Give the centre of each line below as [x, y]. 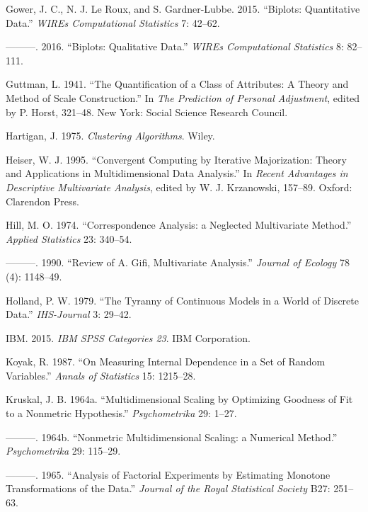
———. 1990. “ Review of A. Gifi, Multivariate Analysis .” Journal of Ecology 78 [178, 262]
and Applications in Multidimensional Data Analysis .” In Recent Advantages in [177, 173]
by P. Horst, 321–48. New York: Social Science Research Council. [147, 112]
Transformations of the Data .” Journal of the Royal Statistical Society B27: [168, 488]
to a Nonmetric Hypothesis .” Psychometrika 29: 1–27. [121, 413]
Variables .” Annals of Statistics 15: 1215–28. [101, 375]
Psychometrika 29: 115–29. [63, 451]
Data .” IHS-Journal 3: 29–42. [69, 314]
